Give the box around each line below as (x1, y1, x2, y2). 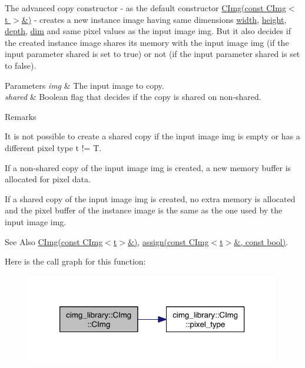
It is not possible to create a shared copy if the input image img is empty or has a (5, 130, 300, 142)
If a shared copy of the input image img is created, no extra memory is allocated (5, 192, 296, 205)
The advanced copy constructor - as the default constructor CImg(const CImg (5, 2, 286, 14)
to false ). (5, 59, 37, 71)
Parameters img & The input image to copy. (5, 79, 164, 91)
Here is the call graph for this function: (5, 255, 146, 267)
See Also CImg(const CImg (5, 235, 103, 247)
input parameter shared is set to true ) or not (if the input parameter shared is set (5, 48, 300, 60)
